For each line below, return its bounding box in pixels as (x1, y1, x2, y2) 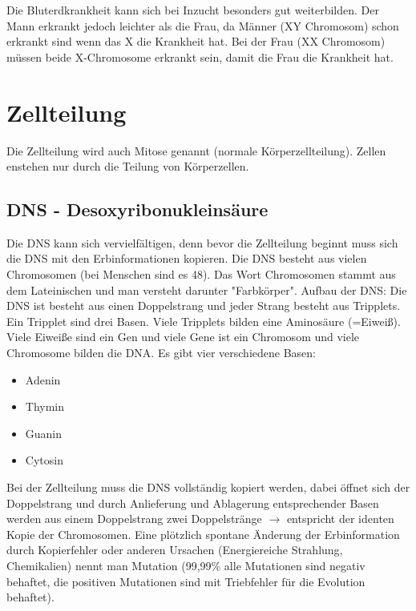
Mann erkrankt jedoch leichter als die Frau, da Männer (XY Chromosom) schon (6, 17, 399, 34)
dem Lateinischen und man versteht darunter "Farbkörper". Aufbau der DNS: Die (6, 281, 407, 298)
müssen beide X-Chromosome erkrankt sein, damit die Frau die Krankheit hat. (6, 48, 394, 65)
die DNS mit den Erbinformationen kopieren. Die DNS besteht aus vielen (6, 250, 367, 267)
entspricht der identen (286, 510, 394, 527)
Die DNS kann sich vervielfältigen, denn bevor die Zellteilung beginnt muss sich (6, 234, 398, 251)
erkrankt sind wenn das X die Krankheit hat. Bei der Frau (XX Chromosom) (6, 33, 386, 50)
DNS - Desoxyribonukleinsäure (6, 197, 269, 222)
